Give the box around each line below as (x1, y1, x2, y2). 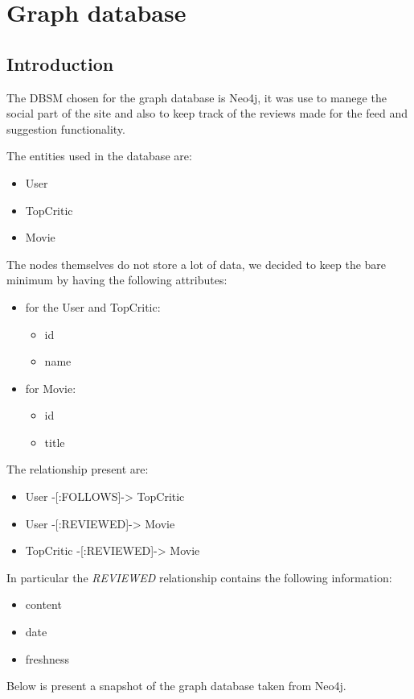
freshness (25, 650, 70, 667)
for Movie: (25, 379, 76, 396)
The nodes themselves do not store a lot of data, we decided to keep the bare (6, 255, 387, 272)
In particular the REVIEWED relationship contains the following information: (6, 569, 392, 585)
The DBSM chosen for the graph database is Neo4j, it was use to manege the (6, 89, 387, 105)
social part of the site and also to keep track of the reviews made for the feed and (6, 105, 408, 122)
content (25, 596, 62, 613)
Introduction (6, 51, 114, 76)
